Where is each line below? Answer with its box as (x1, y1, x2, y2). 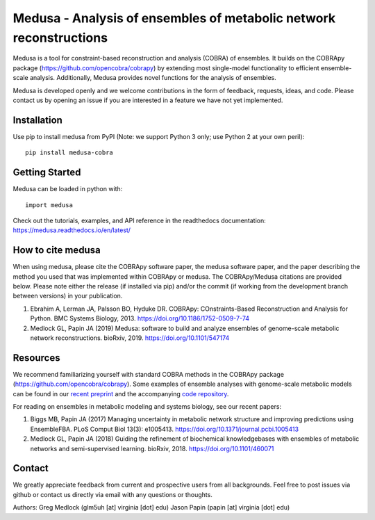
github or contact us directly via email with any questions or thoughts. (12, 490, 213, 498)
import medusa (25, 201, 73, 209)
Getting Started (12, 167, 81, 179)
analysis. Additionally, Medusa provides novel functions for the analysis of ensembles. (29, 74, 277, 82)
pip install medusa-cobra (25, 149, 114, 156)
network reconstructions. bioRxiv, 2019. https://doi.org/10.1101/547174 (30, 334, 230, 342)
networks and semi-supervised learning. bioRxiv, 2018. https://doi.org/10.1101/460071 (30, 444, 274, 453)
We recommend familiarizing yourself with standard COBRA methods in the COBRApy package (12, 370, 285, 378)
